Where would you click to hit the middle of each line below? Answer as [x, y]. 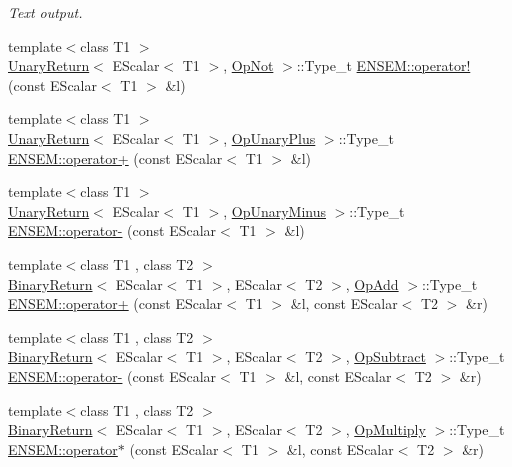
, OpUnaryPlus [269, 137]
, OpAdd [372, 283]
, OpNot [248, 65]
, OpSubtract [385, 356]
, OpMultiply [385, 429]
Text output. [45, 12]
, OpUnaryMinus [274, 210]
